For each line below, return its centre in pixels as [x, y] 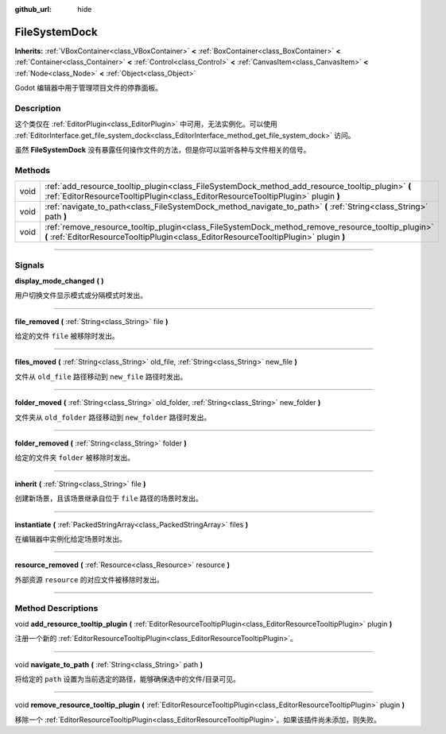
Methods [33, 170]
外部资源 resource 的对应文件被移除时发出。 [89, 579]
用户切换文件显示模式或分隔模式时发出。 [81, 296]
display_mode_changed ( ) [59, 280]
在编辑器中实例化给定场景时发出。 [70, 539]
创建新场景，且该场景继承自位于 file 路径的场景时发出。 [109, 498]
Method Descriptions [56, 608]
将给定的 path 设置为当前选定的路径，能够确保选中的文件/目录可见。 [127, 679]
